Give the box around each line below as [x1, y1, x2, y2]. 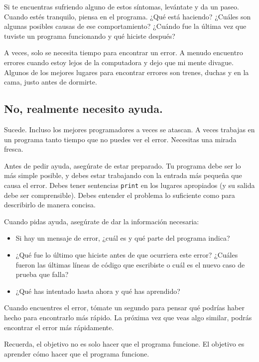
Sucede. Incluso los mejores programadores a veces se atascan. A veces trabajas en [4, 124, 255, 134]
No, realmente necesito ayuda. [4, 101, 163, 116]
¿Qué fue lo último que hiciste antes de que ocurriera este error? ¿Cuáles [15, 249, 238, 260]
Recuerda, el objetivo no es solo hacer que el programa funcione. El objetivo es [4, 339, 245, 349]
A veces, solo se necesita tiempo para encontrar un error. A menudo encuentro [4, 47, 243, 58]
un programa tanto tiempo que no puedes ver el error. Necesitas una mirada [4, 134, 237, 144]
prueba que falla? [15, 269, 69, 279]
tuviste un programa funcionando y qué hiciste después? [4, 30, 175, 41]
